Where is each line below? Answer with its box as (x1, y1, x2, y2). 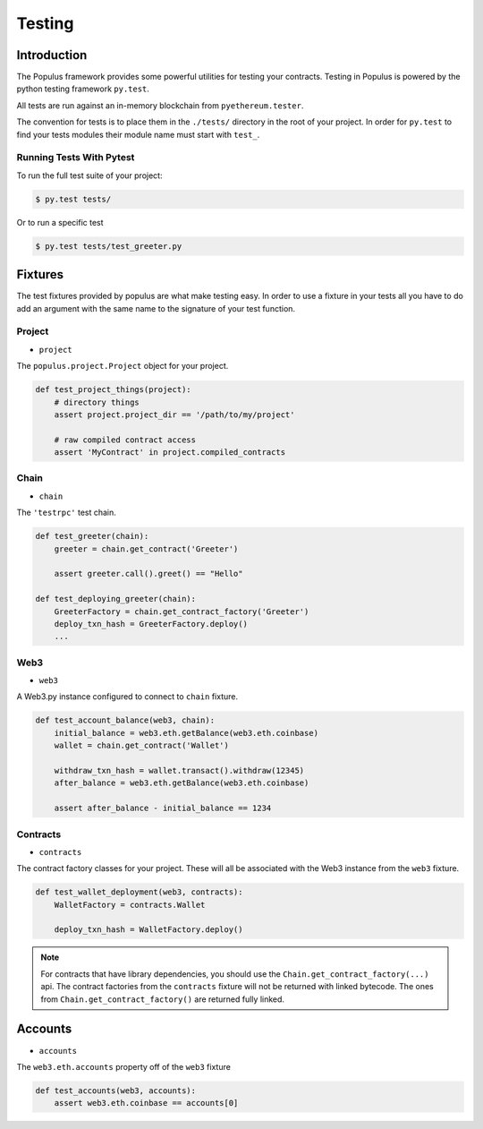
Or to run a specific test (16, 217, 104, 227)
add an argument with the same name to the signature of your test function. (16, 303, 295, 313)
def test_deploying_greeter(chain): (35, 594, 197, 604)
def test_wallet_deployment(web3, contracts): (35, 887, 243, 897)
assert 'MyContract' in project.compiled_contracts (54, 448, 286, 458)
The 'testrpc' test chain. (16, 507, 116, 518)
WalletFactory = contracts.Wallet (54, 900, 206, 910)
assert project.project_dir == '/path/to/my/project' (54, 409, 295, 420)
